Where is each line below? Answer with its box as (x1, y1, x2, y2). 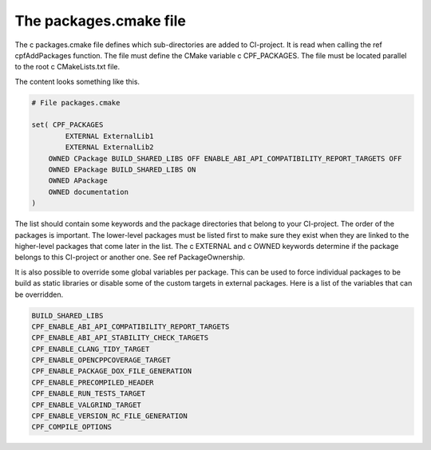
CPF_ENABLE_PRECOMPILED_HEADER (31, 377, 155, 387)
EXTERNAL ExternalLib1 (65, 132, 155, 140)
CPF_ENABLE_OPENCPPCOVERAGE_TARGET (31, 356, 171, 365)
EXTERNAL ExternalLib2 (65, 143, 155, 152)
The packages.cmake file (14, 12, 187, 30)
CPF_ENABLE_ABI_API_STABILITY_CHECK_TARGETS (31, 334, 209, 342)
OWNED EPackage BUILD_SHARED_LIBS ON (48, 165, 196, 175)
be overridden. (14, 290, 64, 299)
